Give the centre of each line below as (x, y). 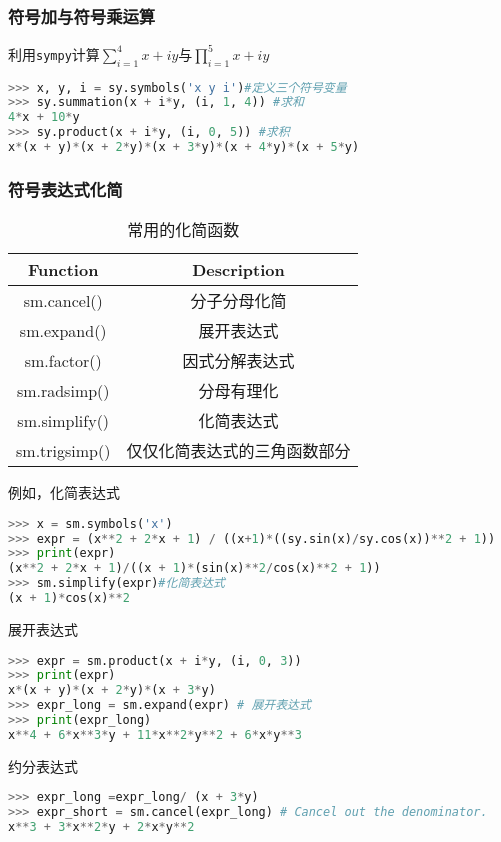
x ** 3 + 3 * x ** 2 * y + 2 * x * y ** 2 (101, 827)
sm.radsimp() (63, 390)
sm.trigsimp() (63, 450)
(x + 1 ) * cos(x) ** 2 (69, 598)
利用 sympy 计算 (54, 53)
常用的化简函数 (183, 230)
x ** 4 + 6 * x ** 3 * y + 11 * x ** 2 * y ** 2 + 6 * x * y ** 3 (155, 734)
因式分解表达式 (238, 361)
